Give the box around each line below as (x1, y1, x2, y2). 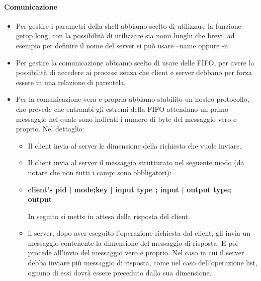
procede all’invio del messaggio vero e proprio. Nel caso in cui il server (28, 247, 244, 258)
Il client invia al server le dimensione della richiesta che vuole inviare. (28, 140, 242, 151)
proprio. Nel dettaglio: (16, 123, 84, 134)
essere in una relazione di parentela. (16, 77, 126, 87)
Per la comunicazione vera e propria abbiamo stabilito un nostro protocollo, (16, 94, 249, 104)
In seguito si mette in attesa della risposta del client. (28, 210, 190, 221)
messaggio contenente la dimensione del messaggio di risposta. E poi (28, 237, 238, 248)
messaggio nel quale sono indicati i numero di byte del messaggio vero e (16, 113, 237, 124)
